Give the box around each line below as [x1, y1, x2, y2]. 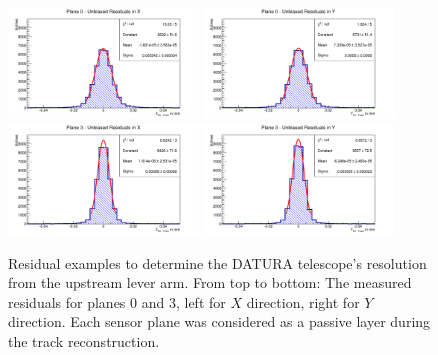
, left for [175, 291, 226, 312]
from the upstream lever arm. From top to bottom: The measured [8, 272, 412, 293]
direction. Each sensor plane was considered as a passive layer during [8, 311, 431, 332]
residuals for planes [8, 291, 126, 312]
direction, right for [246, 291, 360, 312]
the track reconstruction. [8, 331, 160, 352]
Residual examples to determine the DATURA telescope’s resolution [8, 252, 427, 273]
